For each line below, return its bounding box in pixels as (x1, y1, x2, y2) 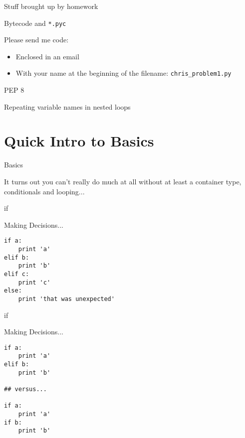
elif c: (4, 271, 29, 278)
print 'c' (18, 279, 51, 286)
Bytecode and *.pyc (4, 17, 66, 28)
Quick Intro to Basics (4, 131, 154, 151)
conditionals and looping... (4, 186, 85, 196)
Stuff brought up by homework (4, 1, 98, 11)
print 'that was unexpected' (18, 295, 115, 302)
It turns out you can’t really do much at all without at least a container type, (4, 176, 242, 186)
